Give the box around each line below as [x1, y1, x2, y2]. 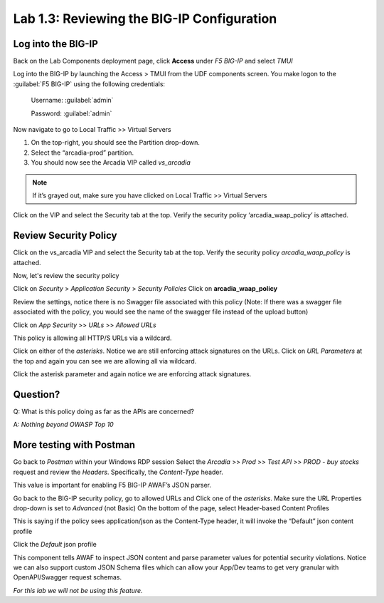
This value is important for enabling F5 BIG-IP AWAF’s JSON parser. [13, 481, 212, 490]
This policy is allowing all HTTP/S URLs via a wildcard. [13, 334, 172, 342]
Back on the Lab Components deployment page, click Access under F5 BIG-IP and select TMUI [13, 57, 293, 66]
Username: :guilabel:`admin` [31, 96, 114, 105]
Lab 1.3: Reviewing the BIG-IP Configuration [13, 11, 277, 26]
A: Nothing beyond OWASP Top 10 [13, 421, 114, 429]
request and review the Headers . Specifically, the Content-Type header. [13, 468, 223, 476]
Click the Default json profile [13, 540, 97, 549]
